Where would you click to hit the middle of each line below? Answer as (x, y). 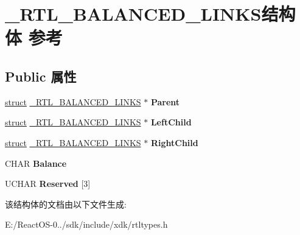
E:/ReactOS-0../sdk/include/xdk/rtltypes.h (86, 224)
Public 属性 (41, 76)
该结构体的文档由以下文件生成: (66, 204)
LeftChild (171, 122)
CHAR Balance (36, 163)
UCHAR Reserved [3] (48, 184)
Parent (165, 101)
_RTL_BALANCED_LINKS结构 (150, 14)
